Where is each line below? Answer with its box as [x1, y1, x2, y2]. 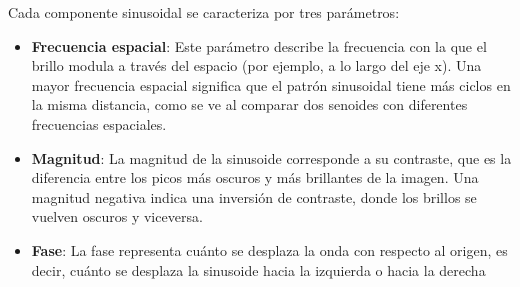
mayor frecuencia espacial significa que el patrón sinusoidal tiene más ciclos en [31, 74, 511, 95]
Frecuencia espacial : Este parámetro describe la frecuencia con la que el [31, 35, 487, 56]
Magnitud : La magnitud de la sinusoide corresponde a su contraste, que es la [31, 147, 512, 168]
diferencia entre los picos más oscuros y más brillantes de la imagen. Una [31, 167, 479, 188]
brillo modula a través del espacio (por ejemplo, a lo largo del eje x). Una [31, 55, 482, 76]
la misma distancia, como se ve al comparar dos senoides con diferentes [31, 94, 468, 115]
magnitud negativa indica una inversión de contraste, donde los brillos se [31, 186, 477, 207]
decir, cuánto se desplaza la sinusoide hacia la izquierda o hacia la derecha [31, 259, 486, 280]
